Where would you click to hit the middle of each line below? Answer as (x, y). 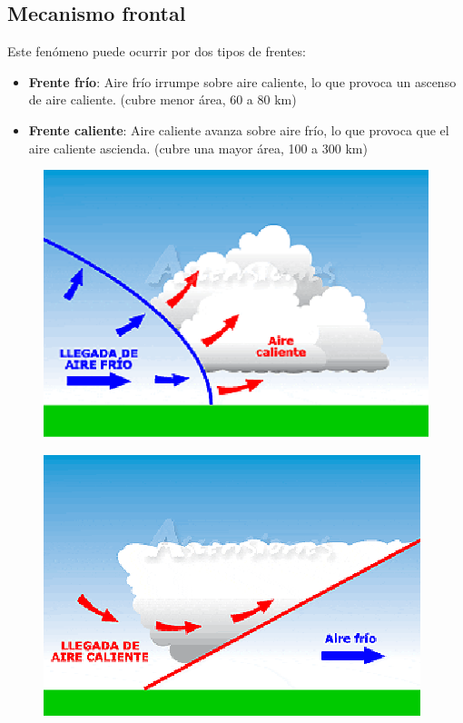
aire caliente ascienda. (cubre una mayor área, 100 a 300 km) (198, 148)
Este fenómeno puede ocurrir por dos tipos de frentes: (157, 51)
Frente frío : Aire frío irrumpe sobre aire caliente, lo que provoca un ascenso (242, 81)
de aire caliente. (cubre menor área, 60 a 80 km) (163, 99)
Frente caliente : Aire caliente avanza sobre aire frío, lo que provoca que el (239, 129)
